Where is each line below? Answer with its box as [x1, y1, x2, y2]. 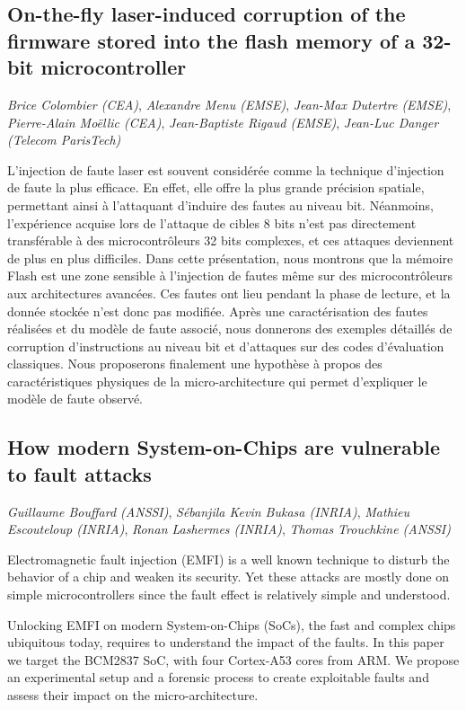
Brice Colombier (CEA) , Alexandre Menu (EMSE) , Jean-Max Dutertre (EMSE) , [7, 94, 452, 113]
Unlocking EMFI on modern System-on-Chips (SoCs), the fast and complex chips [7, 615, 456, 634]
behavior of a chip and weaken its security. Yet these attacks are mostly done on [7, 567, 450, 586]
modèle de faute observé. [7, 389, 143, 408]
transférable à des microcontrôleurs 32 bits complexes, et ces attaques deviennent [7, 231, 454, 250]
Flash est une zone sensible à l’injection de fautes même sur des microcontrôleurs [7, 266, 453, 285]
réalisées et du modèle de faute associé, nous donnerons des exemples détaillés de [7, 319, 453, 338]
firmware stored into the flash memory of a [7, 26, 416, 54]
